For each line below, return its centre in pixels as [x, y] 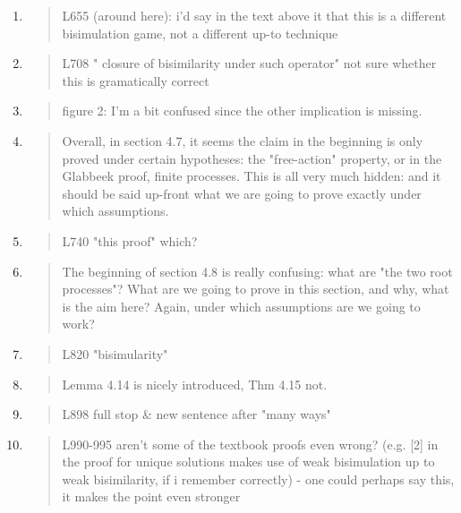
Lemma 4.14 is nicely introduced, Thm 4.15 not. [195, 384]
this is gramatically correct [136, 80]
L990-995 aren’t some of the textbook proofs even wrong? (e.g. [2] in [250, 444]
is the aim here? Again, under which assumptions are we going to [241, 306]
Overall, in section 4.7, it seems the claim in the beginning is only [243, 140]
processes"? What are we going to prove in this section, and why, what [256, 289]
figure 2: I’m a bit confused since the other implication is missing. [242, 111]
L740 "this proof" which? [130, 240]
